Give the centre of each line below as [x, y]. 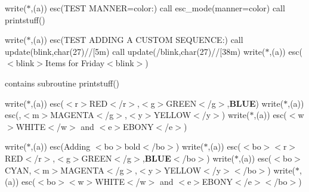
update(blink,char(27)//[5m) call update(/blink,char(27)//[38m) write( [135, 51]
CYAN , [18, 170]
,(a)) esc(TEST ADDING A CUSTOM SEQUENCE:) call [137, 40]
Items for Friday [75, 63]
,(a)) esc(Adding [61, 146]
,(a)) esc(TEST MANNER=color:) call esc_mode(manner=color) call [158, 8]
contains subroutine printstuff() [62, 83]
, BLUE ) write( [255, 103]
